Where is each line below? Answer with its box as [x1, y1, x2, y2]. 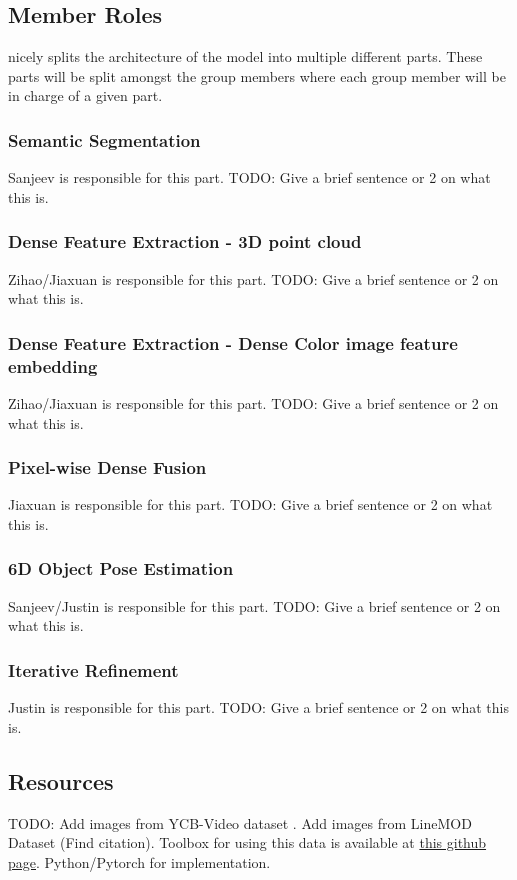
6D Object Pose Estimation [8, 556, 234, 581]
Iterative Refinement [8, 657, 179, 682]
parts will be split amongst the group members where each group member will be [8, 65, 506, 86]
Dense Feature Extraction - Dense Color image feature [8, 330, 458, 355]
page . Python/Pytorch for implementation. [8, 851, 271, 872]
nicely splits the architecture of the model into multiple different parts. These [8, 46, 483, 67]
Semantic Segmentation [8, 127, 201, 152]
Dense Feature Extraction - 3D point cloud [8, 229, 362, 254]
